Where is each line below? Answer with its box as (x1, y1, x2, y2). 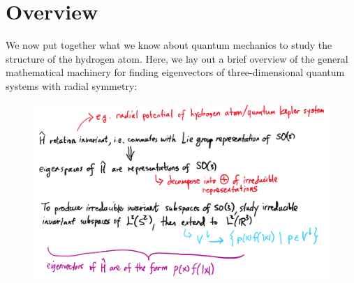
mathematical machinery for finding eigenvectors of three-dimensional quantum (6, 65, 345, 79)
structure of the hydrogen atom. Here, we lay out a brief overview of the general (6, 51, 348, 66)
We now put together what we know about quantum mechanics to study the (6, 38, 332, 52)
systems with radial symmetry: (6, 78, 138, 93)
